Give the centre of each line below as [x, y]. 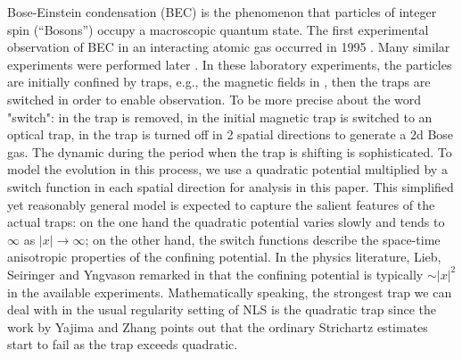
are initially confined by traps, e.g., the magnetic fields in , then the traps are [219, 82]
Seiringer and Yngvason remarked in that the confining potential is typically [215, 274]
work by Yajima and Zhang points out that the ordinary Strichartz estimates [218, 326]
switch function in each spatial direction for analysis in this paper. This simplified [231, 186]
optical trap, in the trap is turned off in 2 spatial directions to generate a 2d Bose [231, 134]
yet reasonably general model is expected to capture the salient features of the [221, 204]
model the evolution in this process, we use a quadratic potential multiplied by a [227, 169]
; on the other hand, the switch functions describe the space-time [263, 239]
